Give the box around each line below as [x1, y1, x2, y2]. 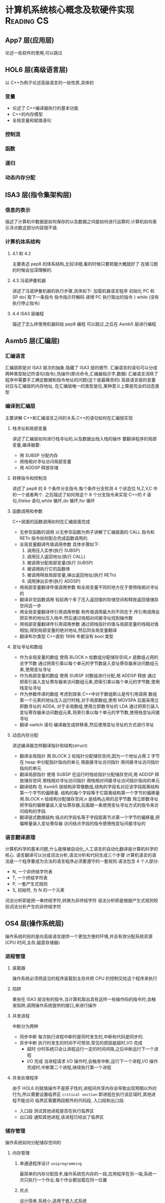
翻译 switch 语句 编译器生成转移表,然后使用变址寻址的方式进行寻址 [19, 722, 154, 727]
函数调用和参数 [12, 508, 43, 514]
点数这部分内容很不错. [13, 225, 58, 231]
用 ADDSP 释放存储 [19, 464, 59, 470]
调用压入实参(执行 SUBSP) [27, 547, 81, 553]
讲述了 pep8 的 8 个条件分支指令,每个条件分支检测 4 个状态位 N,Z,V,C [12, 485, 152, 491]
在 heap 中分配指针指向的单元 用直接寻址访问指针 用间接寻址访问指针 [19, 759, 160, 765]
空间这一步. [19, 602, 43, 609]
